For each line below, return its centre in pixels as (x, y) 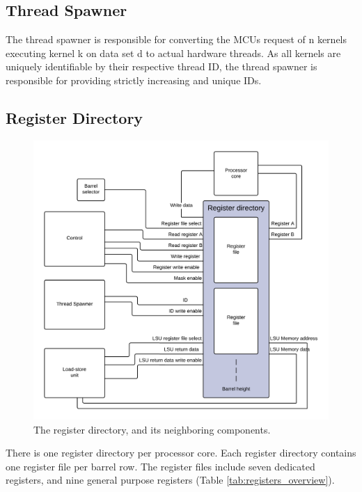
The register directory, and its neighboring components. (152, 429)
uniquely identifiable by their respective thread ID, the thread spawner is (162, 66)
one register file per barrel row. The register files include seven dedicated (160, 466)
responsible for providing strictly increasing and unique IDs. (134, 80)
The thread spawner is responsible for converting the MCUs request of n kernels (176, 39)
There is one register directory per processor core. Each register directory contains (181, 453)
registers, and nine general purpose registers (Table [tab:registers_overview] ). (170, 480)
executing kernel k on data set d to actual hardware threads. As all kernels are (173, 53)
